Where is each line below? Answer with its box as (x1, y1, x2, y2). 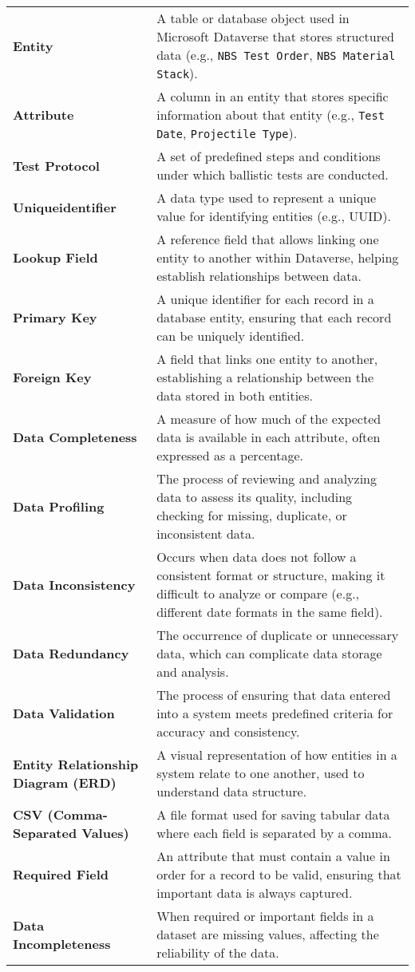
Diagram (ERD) (13, 772, 117, 792)
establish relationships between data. (156, 267, 362, 285)
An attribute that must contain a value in (156, 847, 390, 865)
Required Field (13, 865, 109, 883)
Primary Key (13, 308, 97, 326)
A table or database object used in (156, 9, 350, 27)
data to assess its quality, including (156, 488, 353, 506)
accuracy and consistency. (156, 722, 300, 741)
